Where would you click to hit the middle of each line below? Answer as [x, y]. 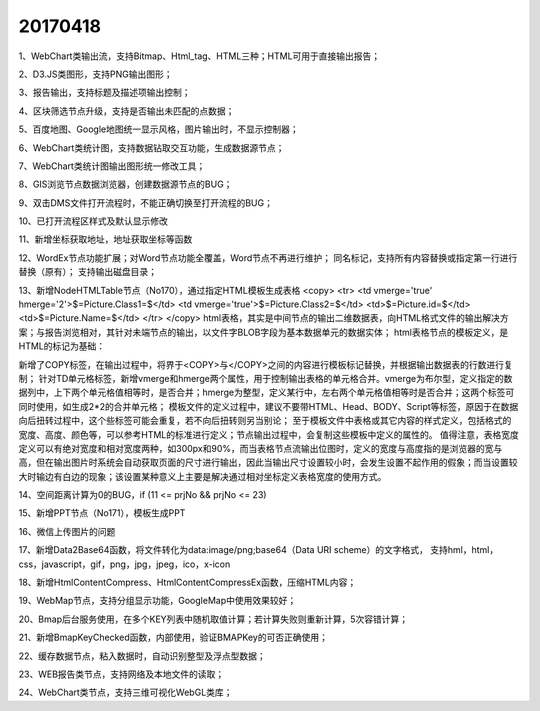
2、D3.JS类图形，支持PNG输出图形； [95, 74]
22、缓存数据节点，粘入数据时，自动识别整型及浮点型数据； [142, 656]
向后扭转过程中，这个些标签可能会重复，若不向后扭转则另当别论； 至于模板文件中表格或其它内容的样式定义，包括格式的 [265, 421]
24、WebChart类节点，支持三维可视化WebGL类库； [125, 692]
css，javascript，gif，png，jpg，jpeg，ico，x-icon [124, 564]
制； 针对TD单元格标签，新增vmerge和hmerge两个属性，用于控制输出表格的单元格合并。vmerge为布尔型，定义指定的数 [265, 378]
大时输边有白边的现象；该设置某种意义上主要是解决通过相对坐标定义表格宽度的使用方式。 [202, 476]
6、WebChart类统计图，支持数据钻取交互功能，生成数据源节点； [151, 147]
